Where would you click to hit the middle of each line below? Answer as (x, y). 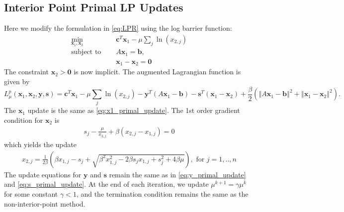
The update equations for (43, 174)
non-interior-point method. (45, 203)
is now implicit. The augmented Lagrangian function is (157, 72)
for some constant (31, 193)
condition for (24, 120)
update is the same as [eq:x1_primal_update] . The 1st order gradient (134, 110)
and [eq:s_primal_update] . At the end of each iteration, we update (106, 184)
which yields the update (40, 144)
